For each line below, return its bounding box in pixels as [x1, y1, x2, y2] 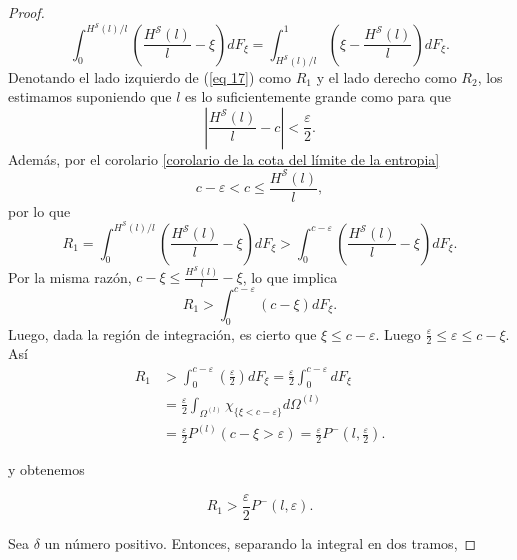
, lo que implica [242, 266, 338, 287]
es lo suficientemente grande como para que [185, 86, 451, 107]
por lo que [8, 200, 71, 221]
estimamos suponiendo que [8, 86, 172, 107]
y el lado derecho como [316, 66, 457, 87]
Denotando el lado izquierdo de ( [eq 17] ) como [8, 66, 291, 87]
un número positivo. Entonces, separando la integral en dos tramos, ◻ [44, 532, 477, 553]
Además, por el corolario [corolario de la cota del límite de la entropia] [8, 148, 440, 169]
